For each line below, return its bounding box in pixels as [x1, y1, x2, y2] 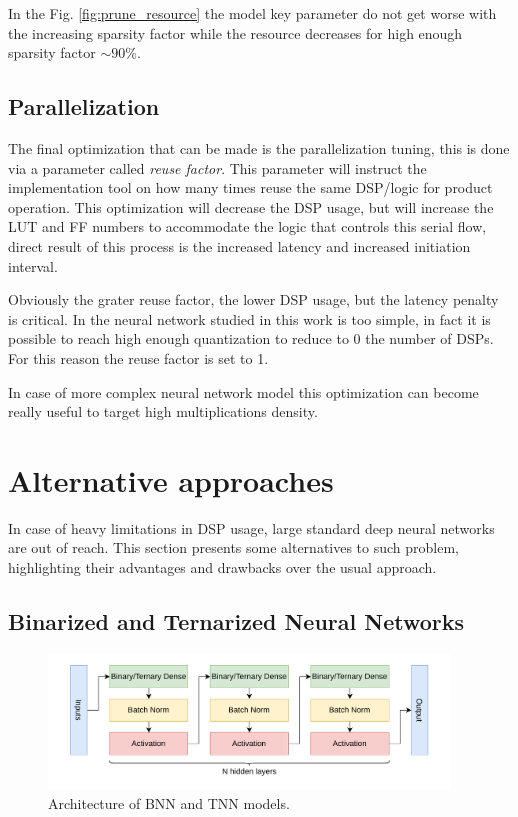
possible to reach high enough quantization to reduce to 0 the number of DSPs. [8, 328, 494, 349]
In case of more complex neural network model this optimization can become [8, 381, 479, 402]
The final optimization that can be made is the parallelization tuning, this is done [8, 137, 510, 158]
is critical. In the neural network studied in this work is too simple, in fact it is [8, 308, 491, 329]
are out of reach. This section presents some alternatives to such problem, [8, 537, 460, 558]
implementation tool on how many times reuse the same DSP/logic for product [8, 177, 493, 198]
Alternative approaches [8, 459, 334, 500]
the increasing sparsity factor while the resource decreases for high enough [8, 22, 463, 43]
